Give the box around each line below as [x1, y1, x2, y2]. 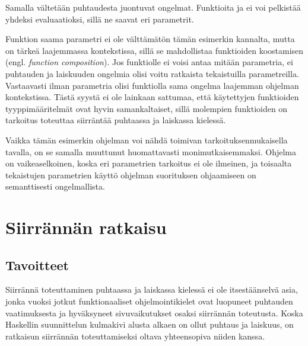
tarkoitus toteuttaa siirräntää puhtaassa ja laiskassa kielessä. [5, 114, 226, 126]
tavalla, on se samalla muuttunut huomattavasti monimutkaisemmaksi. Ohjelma [5, 145, 296, 158]
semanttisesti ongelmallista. [5, 180, 105, 193]
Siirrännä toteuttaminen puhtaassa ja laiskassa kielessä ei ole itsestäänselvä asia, [5, 283, 298, 296]
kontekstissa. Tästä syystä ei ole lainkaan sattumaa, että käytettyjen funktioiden [5, 91, 299, 103]
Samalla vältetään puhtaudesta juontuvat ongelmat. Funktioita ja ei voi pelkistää [5, 1, 301, 13]
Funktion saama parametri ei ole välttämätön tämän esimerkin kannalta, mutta [5, 33, 295, 45]
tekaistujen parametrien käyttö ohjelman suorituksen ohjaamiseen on [5, 168, 256, 181]
